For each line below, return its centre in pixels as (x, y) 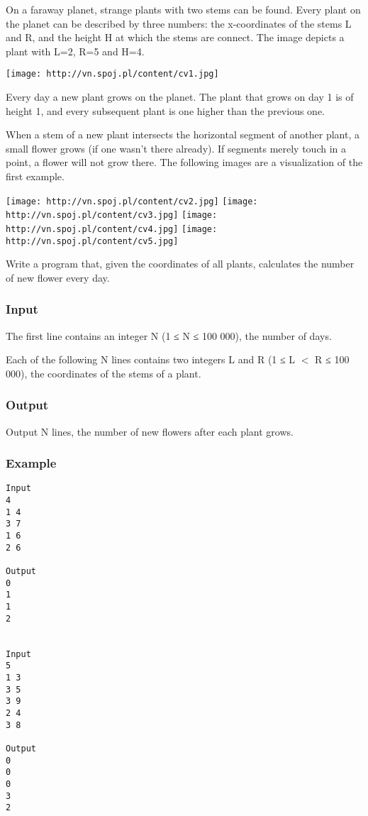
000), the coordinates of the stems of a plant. (104, 373)
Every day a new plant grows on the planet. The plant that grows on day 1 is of (180, 97)
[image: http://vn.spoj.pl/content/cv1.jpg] (112, 74)
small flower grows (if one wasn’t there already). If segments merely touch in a (176, 148)
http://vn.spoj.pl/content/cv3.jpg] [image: (112, 215)
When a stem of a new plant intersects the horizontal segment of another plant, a (183, 134)
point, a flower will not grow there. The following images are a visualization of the (184, 162)
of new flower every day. (58, 277)
